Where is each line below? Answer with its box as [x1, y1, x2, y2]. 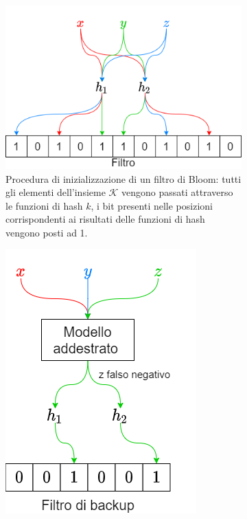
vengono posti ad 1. [5, 225, 88, 239]
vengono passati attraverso [121, 185, 233, 199]
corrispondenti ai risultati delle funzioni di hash [5, 212, 205, 226]
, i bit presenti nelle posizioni [91, 198, 213, 212]
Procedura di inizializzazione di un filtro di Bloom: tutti [5, 171, 242, 186]
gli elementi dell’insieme [5, 185, 106, 199]
